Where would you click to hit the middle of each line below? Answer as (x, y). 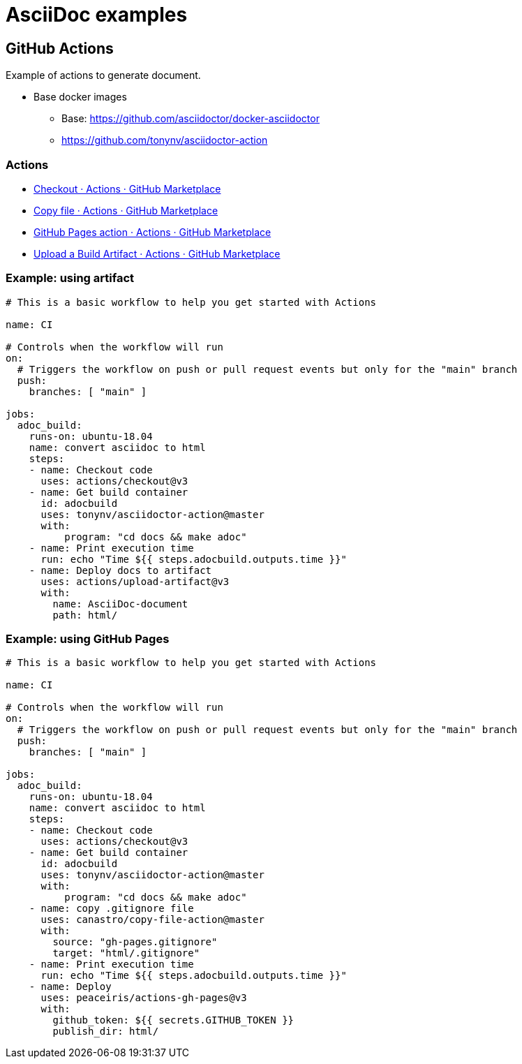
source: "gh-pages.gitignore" (135, 942)
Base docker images (80, 97)
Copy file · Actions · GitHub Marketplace (126, 210)
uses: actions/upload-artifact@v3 (135, 581)
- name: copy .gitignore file (111, 909)
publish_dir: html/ (106, 1032)
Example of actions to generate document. (103, 75)
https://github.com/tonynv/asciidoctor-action (165, 140)
